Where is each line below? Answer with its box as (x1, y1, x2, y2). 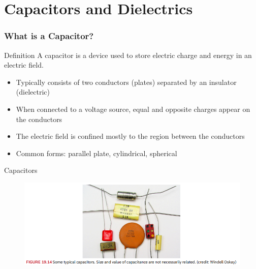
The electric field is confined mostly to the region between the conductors (16, 131, 245, 141)
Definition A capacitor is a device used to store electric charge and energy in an (4, 49, 252, 60)
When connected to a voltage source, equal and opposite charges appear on (16, 103, 250, 114)
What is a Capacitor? (4, 29, 94, 42)
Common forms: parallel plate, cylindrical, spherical (16, 147, 177, 158)
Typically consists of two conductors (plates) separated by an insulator (16, 76, 237, 87)
